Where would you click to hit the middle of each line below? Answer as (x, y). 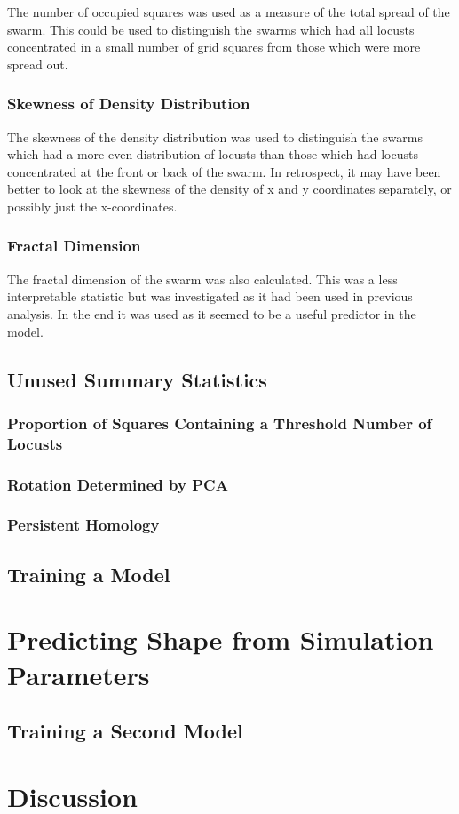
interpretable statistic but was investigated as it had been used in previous (210, 296)
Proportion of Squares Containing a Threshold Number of (220, 423)
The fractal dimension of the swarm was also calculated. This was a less (202, 279)
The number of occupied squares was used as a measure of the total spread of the (229, 12)
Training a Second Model (125, 731)
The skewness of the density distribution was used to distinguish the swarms (215, 136)
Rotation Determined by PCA (118, 484)
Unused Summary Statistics (137, 379)
